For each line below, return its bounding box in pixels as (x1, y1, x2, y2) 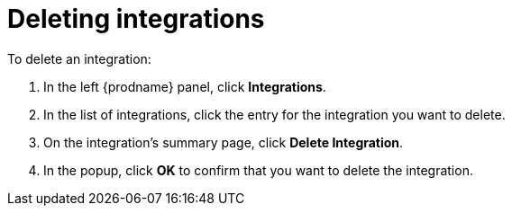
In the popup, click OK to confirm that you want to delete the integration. (43, 162, 473, 178)
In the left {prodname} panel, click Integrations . (43, 78, 326, 94)
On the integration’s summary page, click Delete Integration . (43, 134, 404, 150)
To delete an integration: (7, 50, 151, 67)
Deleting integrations (7, 4, 265, 34)
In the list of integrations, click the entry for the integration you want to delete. (43, 106, 506, 122)
